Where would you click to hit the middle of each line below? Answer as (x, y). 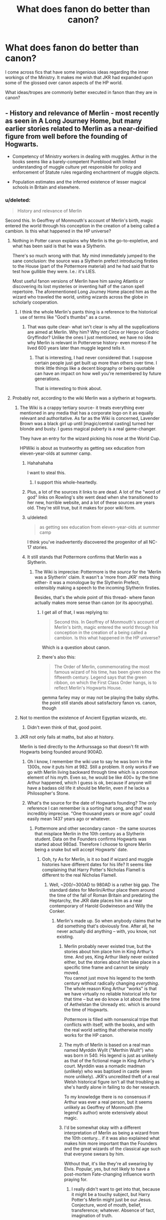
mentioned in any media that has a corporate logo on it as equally (86, 413)
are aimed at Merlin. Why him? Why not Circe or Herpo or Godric (93, 332)
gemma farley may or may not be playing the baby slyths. (101, 698)
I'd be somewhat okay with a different (103, 1127)
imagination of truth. (92, 1216)
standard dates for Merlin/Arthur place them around (102, 890)
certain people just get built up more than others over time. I (96, 363)
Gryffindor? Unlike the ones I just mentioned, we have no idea (90, 337)
